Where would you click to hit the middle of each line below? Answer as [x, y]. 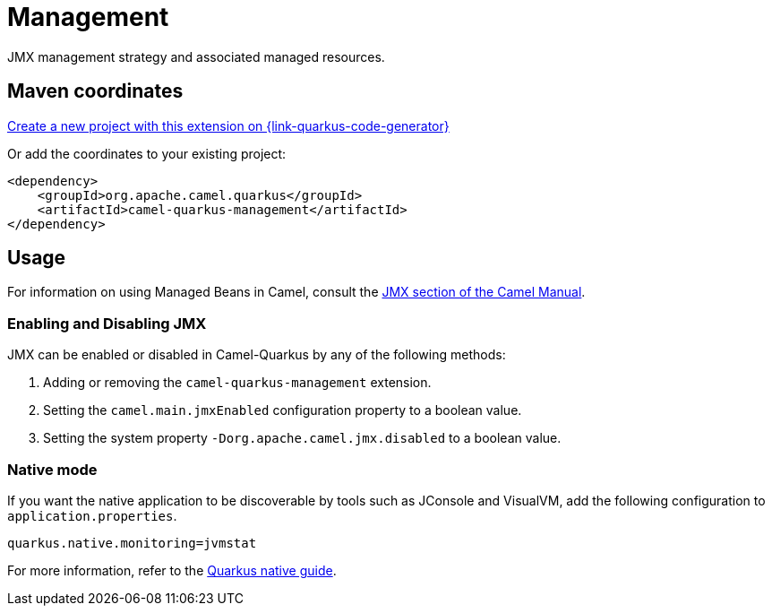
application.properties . [92, 515]
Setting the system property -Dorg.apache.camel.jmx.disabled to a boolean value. [302, 438]
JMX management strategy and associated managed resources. [196, 56]
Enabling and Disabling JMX [107, 323]
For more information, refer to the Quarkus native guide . [172, 570]
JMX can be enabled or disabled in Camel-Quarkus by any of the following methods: [257, 355]
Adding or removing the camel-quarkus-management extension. [237, 383]
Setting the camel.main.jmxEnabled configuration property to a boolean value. [283, 410]
